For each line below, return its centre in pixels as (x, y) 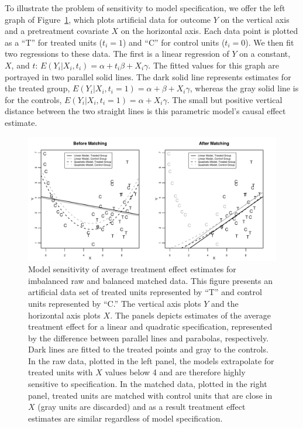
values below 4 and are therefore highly (175, 372)
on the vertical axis (255, 19)
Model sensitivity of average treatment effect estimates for (132, 269)
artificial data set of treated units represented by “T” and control (145, 292)
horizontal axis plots (64, 315)
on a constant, (265, 54)
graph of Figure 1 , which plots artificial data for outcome (108, 19)
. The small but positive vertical (225, 99)
